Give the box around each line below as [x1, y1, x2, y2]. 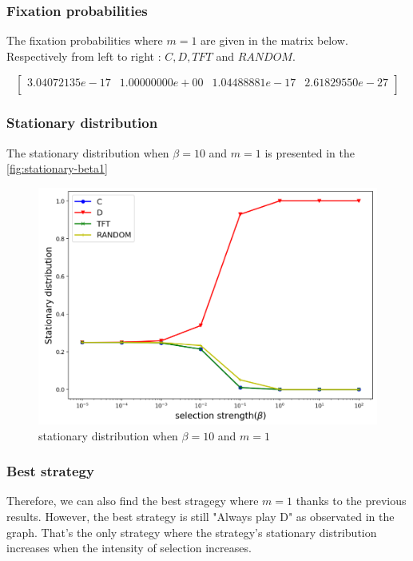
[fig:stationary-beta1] [6, 160, 108, 177]
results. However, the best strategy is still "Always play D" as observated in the [6, 508, 395, 524]
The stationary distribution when [6, 144, 169, 161]
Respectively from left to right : [6, 47, 161, 64]
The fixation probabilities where [6, 32, 163, 49]
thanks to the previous [296, 492, 407, 509]
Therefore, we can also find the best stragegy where [6, 492, 259, 509]
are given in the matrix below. [201, 32, 348, 49]
